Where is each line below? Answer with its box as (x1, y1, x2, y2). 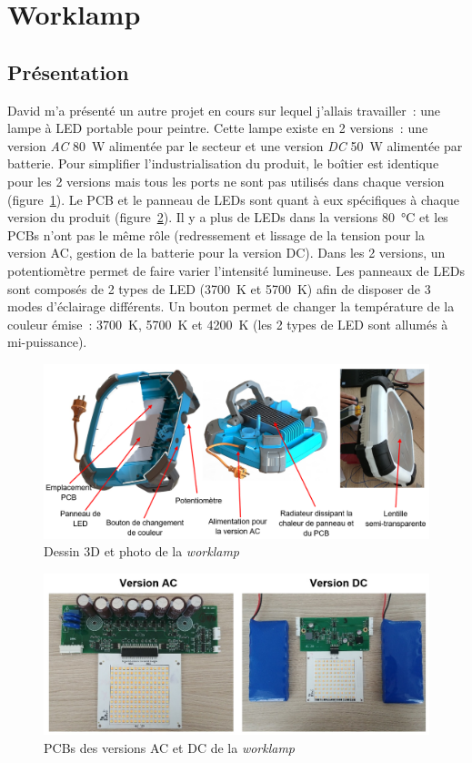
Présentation (7, 57, 129, 86)
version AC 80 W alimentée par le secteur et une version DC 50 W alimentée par (7, 136, 463, 155)
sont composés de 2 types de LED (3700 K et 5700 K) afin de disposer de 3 (7, 279, 431, 298)
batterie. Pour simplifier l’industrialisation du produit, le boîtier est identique (7, 154, 439, 173)
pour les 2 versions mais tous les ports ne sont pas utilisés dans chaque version (7, 171, 445, 190)
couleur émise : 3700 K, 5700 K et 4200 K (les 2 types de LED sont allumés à (7, 314, 448, 333)
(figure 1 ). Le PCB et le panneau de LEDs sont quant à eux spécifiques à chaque (7, 189, 459, 209)
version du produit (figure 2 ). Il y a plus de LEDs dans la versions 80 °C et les (7, 208, 448, 227)
